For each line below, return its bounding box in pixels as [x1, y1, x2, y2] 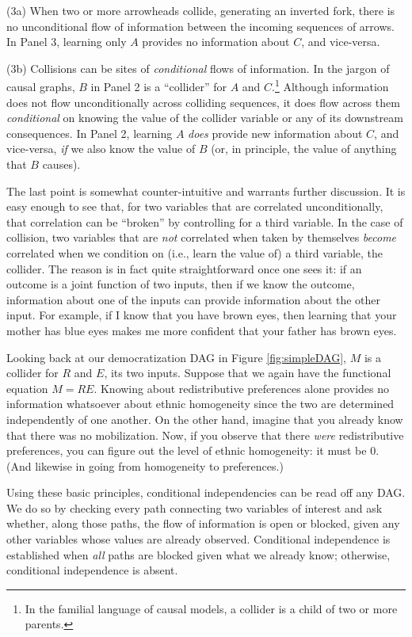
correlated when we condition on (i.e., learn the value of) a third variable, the [6, 244, 383, 261]
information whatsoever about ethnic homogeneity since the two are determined [6, 395, 395, 412]
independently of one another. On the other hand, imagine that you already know [6, 410, 403, 427]
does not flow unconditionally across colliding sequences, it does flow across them [6, 93, 400, 110]
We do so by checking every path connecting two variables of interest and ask [6, 499, 383, 516]
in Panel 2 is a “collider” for [90, 78, 227, 95]
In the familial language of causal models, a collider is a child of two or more [25, 600, 398, 616]
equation [6, 380, 48, 396]
